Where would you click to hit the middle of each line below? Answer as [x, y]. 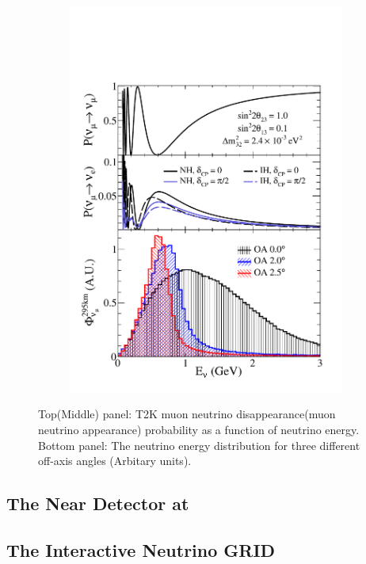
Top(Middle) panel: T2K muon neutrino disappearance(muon [187, 414]
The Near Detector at [98, 503]
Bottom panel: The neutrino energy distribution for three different [199, 445]
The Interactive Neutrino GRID [141, 549]
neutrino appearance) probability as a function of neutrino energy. [199, 429]
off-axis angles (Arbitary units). [115, 461]
